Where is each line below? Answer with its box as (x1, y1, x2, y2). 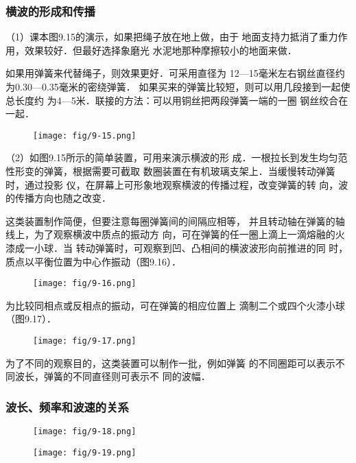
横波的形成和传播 (5, 2, 95, 19)
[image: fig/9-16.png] (33, 278, 137, 289)
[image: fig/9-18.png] (33, 427, 137, 437)
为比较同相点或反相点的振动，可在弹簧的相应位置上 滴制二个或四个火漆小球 (5, 298, 345, 312)
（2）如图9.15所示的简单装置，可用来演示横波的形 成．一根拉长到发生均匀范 (5, 150, 348, 165)
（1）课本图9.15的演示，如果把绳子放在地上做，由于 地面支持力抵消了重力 (5, 29, 338, 44)
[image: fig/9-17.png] (33, 336, 137, 346)
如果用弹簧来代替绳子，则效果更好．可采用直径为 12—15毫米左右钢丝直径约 (5, 66, 345, 80)
